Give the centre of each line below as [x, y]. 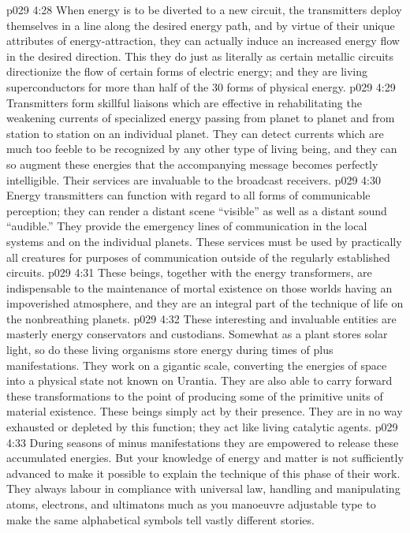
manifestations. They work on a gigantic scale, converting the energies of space [197, 365]
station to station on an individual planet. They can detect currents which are [195, 133]
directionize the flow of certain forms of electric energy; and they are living [187, 71]
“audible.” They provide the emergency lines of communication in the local [187, 226]
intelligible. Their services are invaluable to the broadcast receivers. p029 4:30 [194, 179]
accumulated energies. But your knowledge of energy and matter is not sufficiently [205, 458]
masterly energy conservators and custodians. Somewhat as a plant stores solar [197, 334]
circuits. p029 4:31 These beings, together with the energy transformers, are [189, 272]
